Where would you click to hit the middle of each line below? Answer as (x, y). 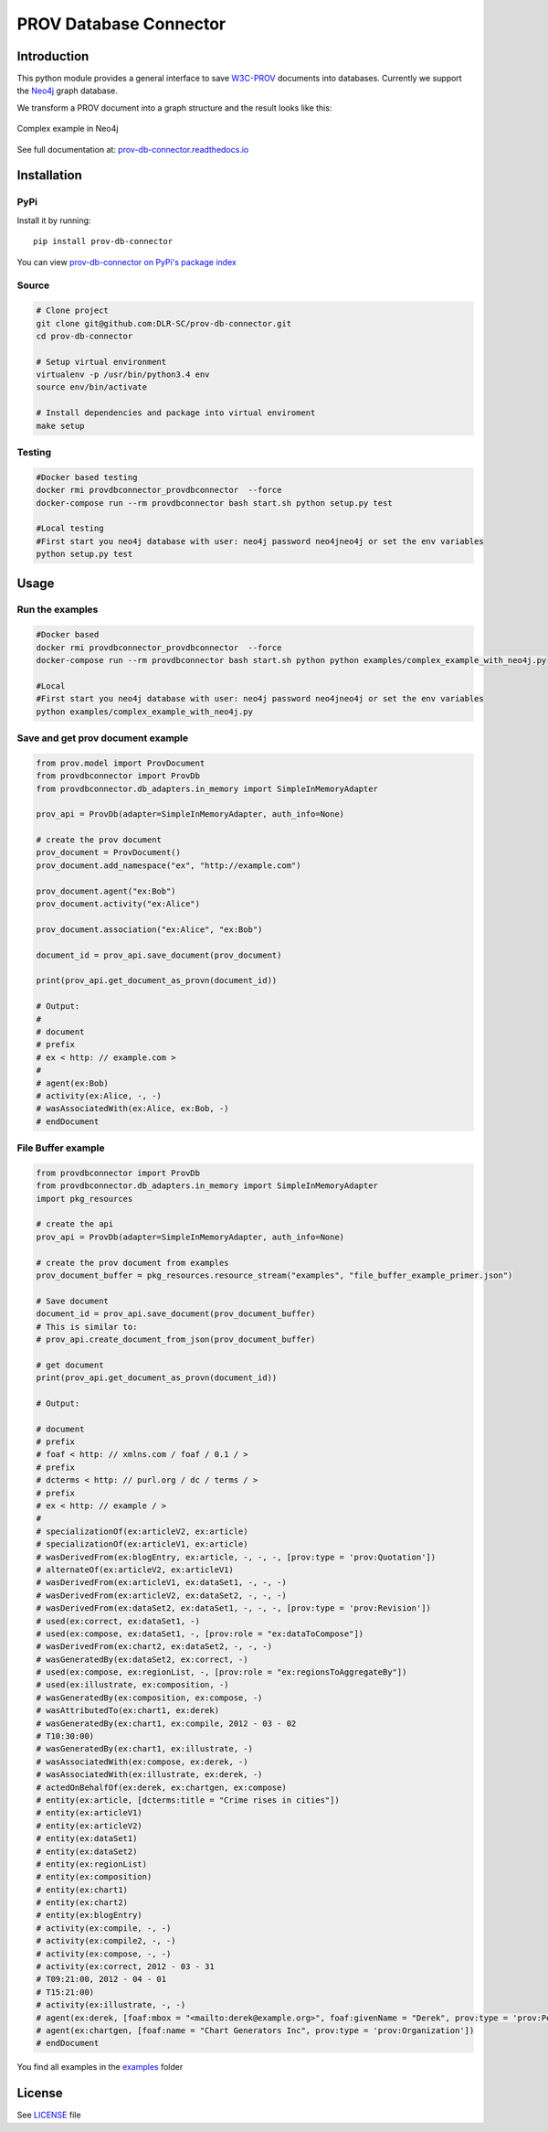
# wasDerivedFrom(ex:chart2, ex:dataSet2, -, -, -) (154, 1647)
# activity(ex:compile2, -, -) (106, 1941)
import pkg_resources (84, 1199)
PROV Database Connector (121, 24)
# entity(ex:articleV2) (90, 1826)
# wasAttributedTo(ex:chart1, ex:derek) (127, 1711)
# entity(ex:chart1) (82, 1890)
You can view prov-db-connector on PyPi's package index (126, 262)
